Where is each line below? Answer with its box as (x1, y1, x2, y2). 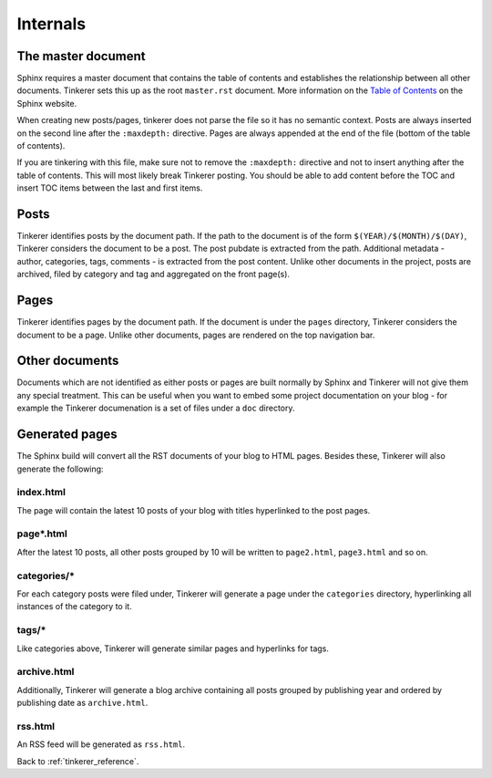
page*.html (16, 527, 67, 540)
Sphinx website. (16, 98, 77, 109)
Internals (16, 14, 87, 34)
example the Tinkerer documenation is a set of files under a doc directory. (16, 402, 295, 414)
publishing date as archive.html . (16, 698, 149, 709)
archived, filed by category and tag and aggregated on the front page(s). (16, 269, 291, 280)
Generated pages (16, 427, 118, 442)
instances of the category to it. (16, 601, 132, 612)
